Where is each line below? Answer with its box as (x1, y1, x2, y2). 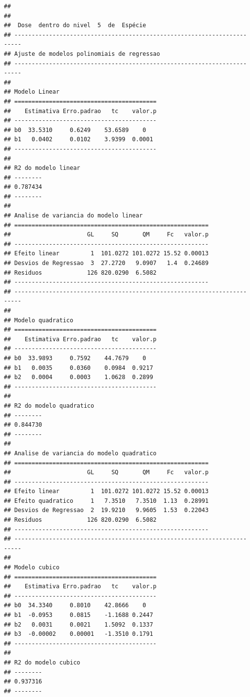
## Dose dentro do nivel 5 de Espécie (4, 22, 146, 29)
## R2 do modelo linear (4, 165, 80, 172)
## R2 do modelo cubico (4, 659, 80, 666)
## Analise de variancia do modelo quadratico (4, 449, 156, 457)
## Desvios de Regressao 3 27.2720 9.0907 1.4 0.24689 (4, 260, 209, 267)
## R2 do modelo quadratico (4, 402, 94, 409)
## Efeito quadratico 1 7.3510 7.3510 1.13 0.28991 (4, 497, 209, 504)
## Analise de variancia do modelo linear (4, 212, 143, 219)
